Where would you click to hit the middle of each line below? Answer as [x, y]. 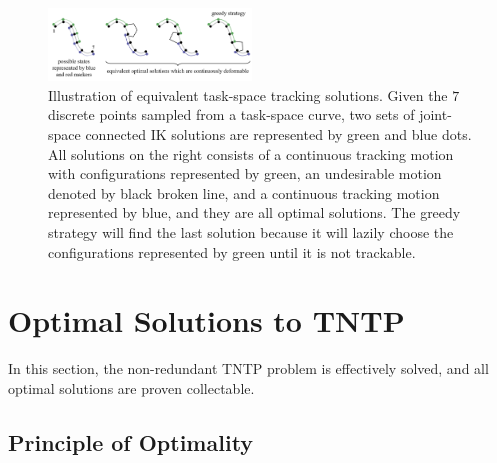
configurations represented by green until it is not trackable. [232, 251]
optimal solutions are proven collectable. [131, 387]
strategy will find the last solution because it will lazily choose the [251, 231]
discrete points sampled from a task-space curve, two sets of [231, 114]
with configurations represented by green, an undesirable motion [245, 173]
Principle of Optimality [131, 441]
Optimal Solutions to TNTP [206, 320]
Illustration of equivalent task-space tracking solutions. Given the [248, 94]
